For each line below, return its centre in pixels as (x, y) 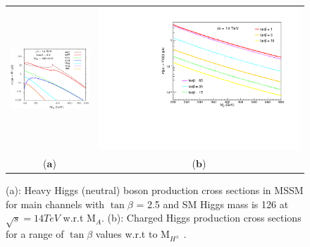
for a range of (35, 234)
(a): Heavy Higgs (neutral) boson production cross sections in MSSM (155, 190)
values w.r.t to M (132, 234)
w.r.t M (79, 218)
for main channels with (55, 204)
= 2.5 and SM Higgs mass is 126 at (212, 204)
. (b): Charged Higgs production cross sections (201, 218)
